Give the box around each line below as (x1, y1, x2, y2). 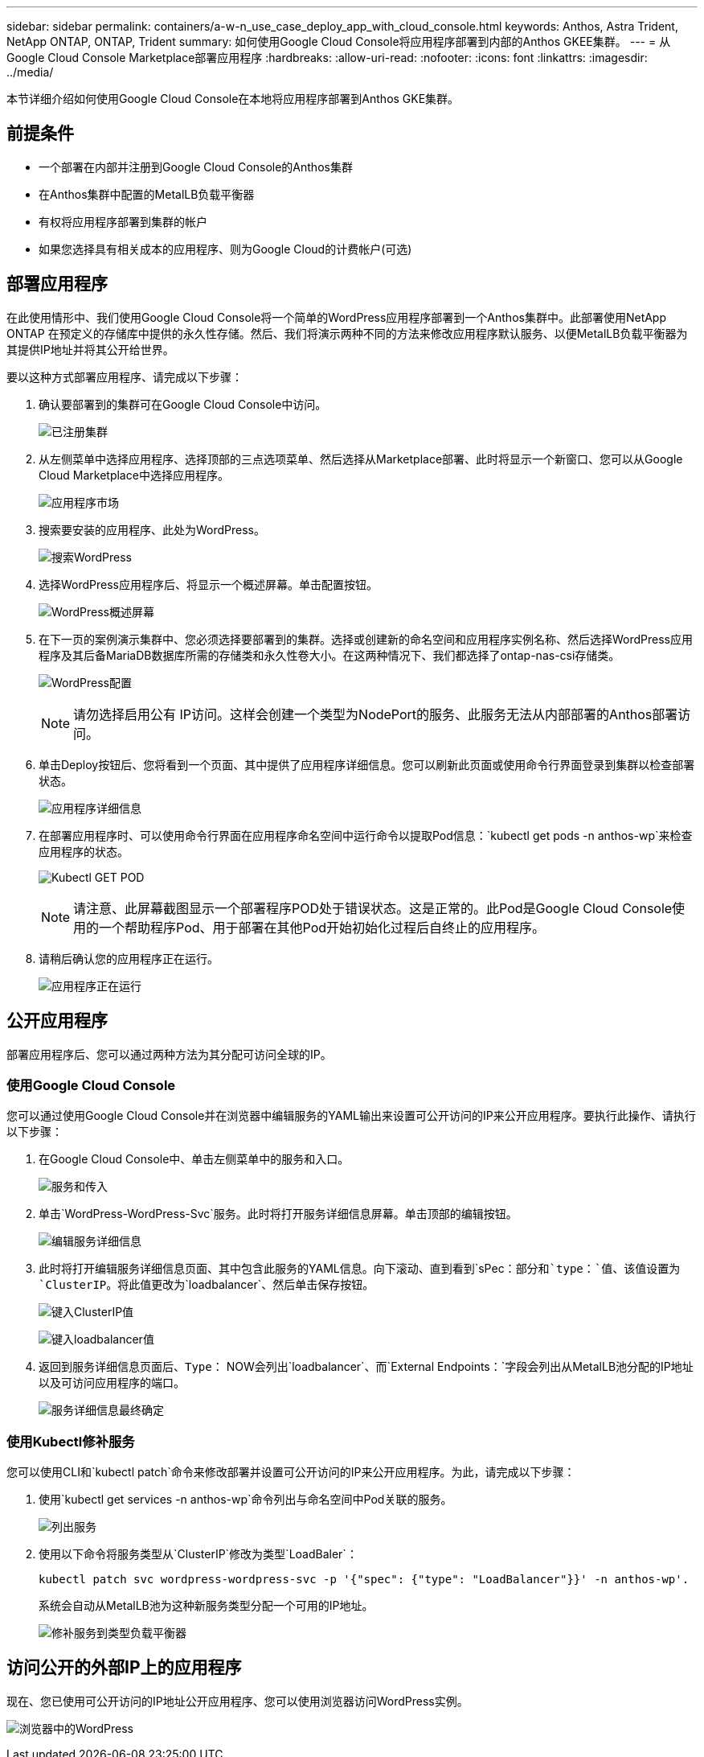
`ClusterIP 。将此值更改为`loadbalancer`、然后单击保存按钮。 (39, 1278, 375, 1292)
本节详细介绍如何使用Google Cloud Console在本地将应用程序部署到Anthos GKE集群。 (6, 92, 460, 105)
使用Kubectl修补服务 (6, 1433, 135, 1450)
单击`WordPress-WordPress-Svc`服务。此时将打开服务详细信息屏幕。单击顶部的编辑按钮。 (39, 1207, 518, 1221)
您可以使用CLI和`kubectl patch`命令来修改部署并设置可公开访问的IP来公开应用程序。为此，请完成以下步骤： (6, 1465, 575, 1479)
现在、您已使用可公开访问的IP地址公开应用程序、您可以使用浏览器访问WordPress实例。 (6, 1693, 469, 1708)
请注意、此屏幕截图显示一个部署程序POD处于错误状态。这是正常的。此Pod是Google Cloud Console (73, 899, 673, 916)
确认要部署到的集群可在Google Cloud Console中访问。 (39, 397, 327, 411)
